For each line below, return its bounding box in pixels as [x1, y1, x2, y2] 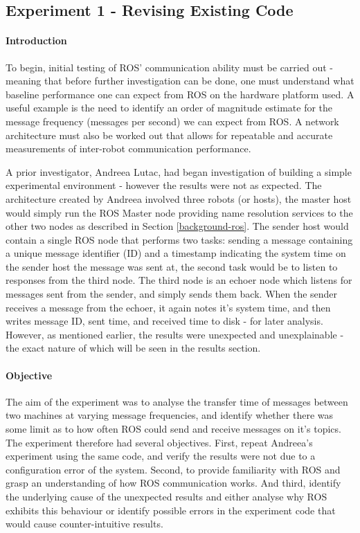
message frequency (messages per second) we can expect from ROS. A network [6, 114, 339, 128]
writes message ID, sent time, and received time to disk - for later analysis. [6, 314, 323, 328]
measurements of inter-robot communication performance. [6, 141, 251, 156]
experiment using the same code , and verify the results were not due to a [6, 449, 316, 463]
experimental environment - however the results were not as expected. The [6, 178, 322, 192]
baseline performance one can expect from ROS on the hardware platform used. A [6, 87, 354, 101]
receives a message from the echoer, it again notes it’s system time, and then [6, 300, 331, 314]
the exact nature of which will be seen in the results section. [6, 341, 261, 355]
